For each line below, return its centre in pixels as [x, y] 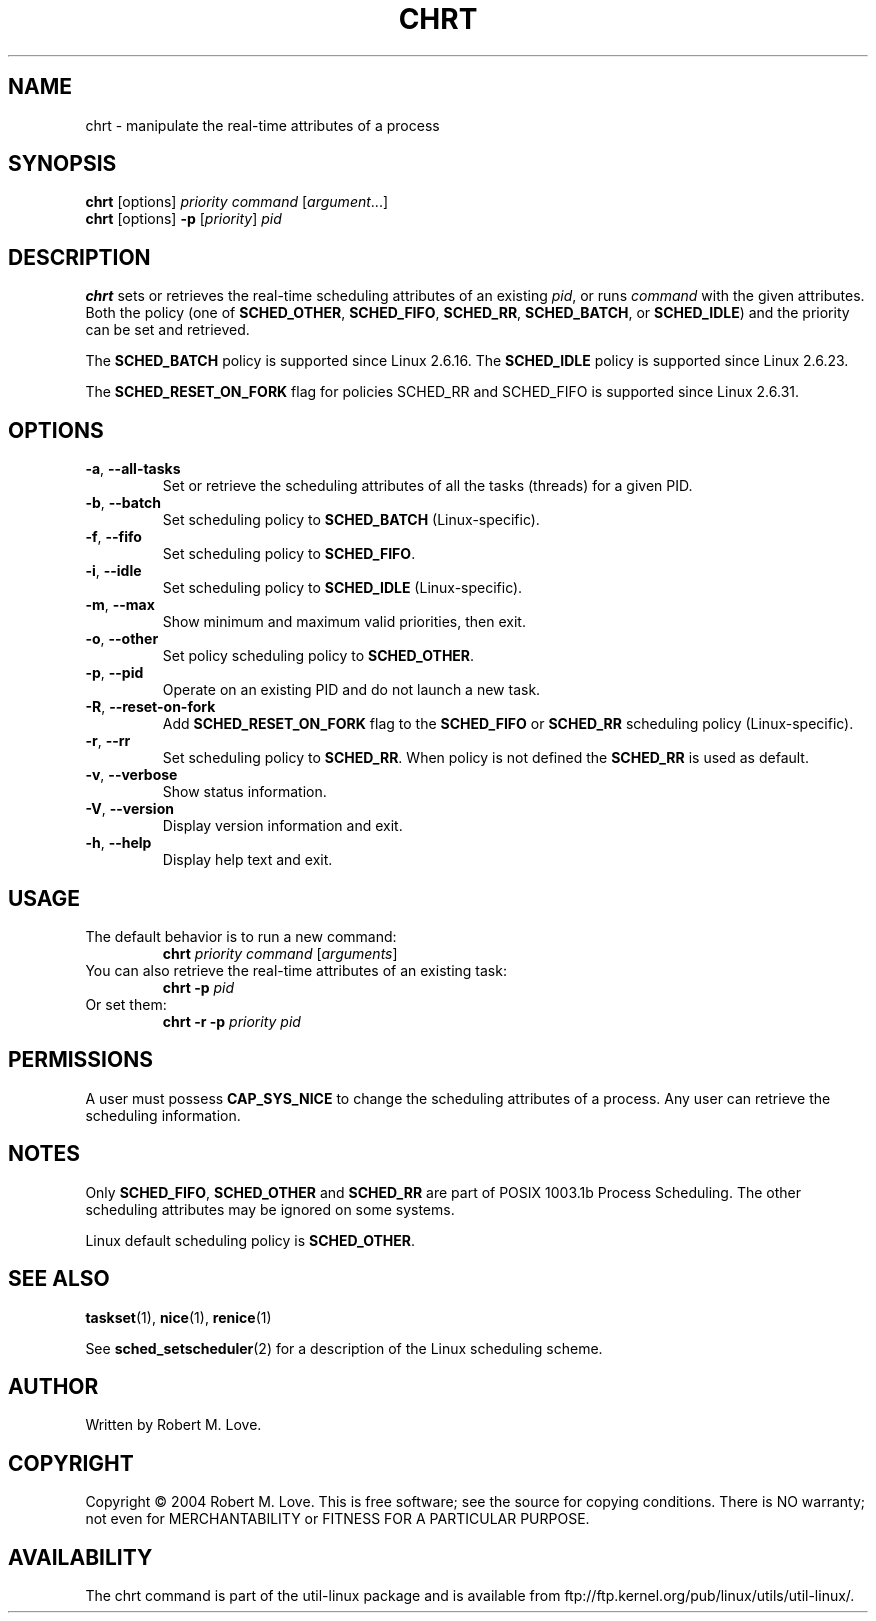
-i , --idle [113, 571]
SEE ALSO [59, 1279]
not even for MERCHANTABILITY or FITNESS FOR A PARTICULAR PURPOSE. [337, 1519]
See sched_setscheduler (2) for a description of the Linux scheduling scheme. [344, 1348]
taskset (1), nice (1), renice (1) [178, 1317]
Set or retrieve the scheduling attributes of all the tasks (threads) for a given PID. [427, 486]
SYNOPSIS [62, 164]
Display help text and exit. [247, 860]
